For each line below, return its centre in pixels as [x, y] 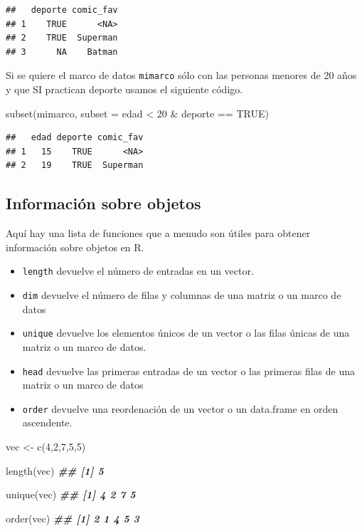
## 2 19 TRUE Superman [75, 165]
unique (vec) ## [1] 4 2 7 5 [71, 494]
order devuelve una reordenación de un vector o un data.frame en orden [180, 408]
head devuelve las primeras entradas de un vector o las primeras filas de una [188, 370]
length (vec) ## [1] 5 [55, 470]
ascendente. [47, 422]
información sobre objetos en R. [75, 247]
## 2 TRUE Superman [62, 38]
